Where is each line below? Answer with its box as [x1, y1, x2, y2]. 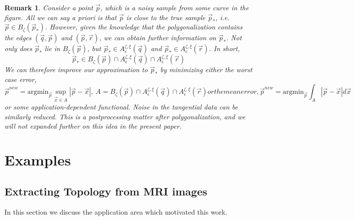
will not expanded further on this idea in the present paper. [4, 121, 182, 131]
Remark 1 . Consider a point [4, 2, 93, 12]
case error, [4, 74, 36, 84]
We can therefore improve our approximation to [4, 64, 148, 75]
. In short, [209, 43, 240, 54]
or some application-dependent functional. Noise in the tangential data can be [4, 102, 238, 112]
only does [4, 43, 32, 54]
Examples [4, 150, 71, 170]
